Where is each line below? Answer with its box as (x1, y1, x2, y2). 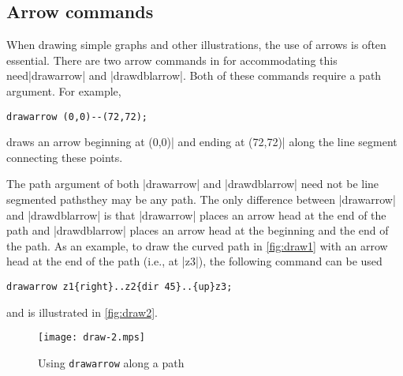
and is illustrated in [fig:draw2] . (6, 303, 159, 320)
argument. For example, (6, 82, 121, 99)
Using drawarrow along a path (38, 354, 185, 370)
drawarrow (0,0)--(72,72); (6, 111, 147, 122)
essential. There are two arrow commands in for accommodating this (6, 51, 338, 68)
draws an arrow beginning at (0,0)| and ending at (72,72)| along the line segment (6, 133, 397, 150)
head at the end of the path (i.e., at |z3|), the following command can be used (6, 253, 382, 269)
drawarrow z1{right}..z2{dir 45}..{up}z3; (6, 280, 233, 292)
